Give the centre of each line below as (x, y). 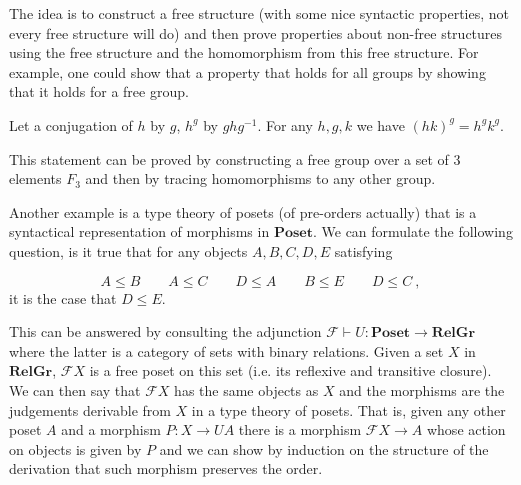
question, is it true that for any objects (128, 250)
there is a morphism (300, 429)
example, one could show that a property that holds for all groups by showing (247, 71)
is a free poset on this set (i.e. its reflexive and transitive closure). (290, 370)
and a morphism (111, 429)
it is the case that (63, 297)
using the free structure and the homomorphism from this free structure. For (244, 52)
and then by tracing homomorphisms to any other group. (260, 178)
